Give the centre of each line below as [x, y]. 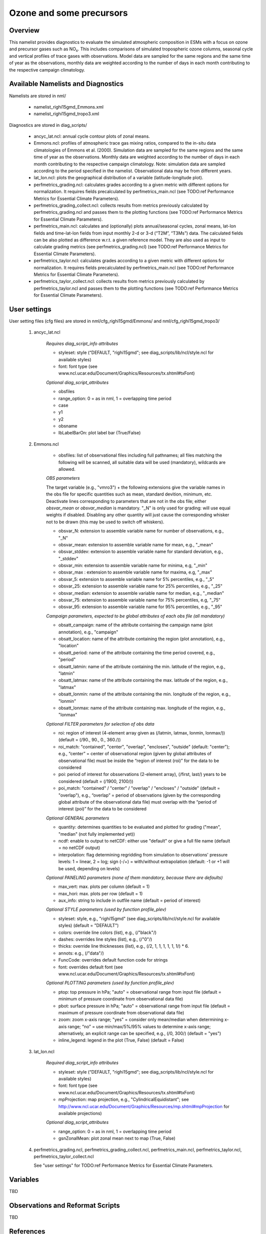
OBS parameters [63, 478]
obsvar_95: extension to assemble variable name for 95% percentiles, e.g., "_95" [140, 607]
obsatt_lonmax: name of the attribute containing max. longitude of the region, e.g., [142, 708]
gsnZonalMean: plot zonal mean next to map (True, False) [117, 1138]
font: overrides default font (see [91, 967]
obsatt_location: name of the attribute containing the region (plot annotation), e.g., [142, 639]
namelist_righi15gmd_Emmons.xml [68, 107]
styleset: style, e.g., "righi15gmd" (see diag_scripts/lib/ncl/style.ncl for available [139, 919]
